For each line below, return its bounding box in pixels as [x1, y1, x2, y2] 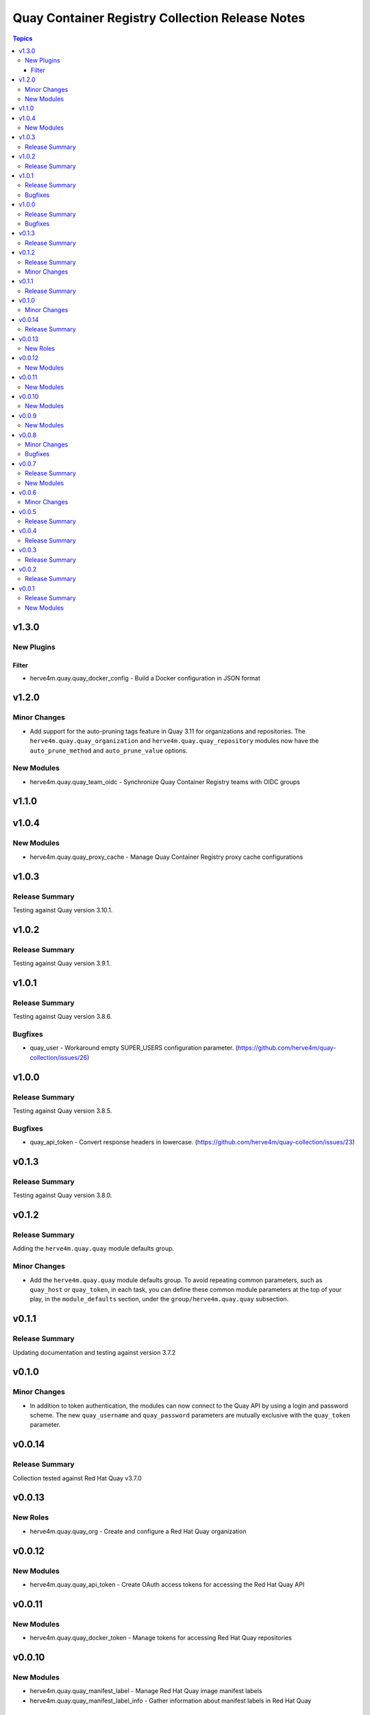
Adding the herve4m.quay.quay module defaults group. [12, 1244, 175, 1253]
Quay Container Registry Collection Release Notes [12, 10, 306, 25]
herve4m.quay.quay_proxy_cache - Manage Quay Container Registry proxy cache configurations [29, 853, 304, 861]
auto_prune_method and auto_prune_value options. [29, 746, 188, 755]
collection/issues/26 [29, 1053, 88, 1061]
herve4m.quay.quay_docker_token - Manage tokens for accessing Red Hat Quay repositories [29, 1633, 293, 1642]
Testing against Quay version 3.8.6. [12, 1013, 112, 1021]
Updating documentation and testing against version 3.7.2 [12, 1348, 176, 1356]
